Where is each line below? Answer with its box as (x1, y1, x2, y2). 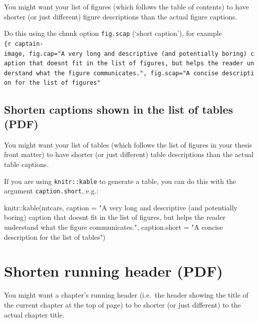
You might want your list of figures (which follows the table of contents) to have (4, 1, 249, 11)
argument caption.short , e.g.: (4, 185, 99, 196)
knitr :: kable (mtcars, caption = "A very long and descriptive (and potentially (4, 202, 238, 212)
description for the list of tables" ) (4, 231, 106, 242)
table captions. (4, 159, 49, 169)
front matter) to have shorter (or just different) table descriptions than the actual (4, 149, 254, 160)
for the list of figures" (14, 79, 101, 87)
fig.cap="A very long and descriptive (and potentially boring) (29, 50, 247, 57)
